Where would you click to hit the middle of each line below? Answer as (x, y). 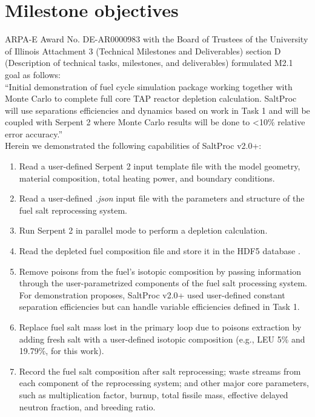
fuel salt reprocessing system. (73, 210)
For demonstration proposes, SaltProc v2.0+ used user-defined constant (152, 294)
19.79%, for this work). (61, 351)
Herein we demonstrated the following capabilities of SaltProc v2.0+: (133, 146)
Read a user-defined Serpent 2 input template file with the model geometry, (160, 166)
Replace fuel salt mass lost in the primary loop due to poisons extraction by (160, 327)
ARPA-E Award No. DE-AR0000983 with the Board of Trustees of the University (157, 39)
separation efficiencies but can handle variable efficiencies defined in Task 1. (159, 307)
